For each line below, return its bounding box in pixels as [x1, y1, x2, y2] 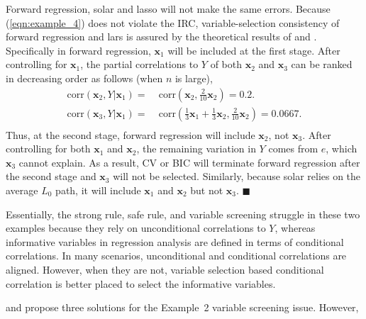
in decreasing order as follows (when [6, 70, 163, 85]
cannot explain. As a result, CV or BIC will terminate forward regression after [18, 155, 360, 169]
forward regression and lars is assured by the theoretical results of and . [6, 29, 317, 44]
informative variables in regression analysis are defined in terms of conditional [6, 234, 344, 249]
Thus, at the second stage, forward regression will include [6, 127, 255, 142]
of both [210, 57, 242, 72]
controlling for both [6, 141, 91, 156]
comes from [268, 141, 318, 156]
